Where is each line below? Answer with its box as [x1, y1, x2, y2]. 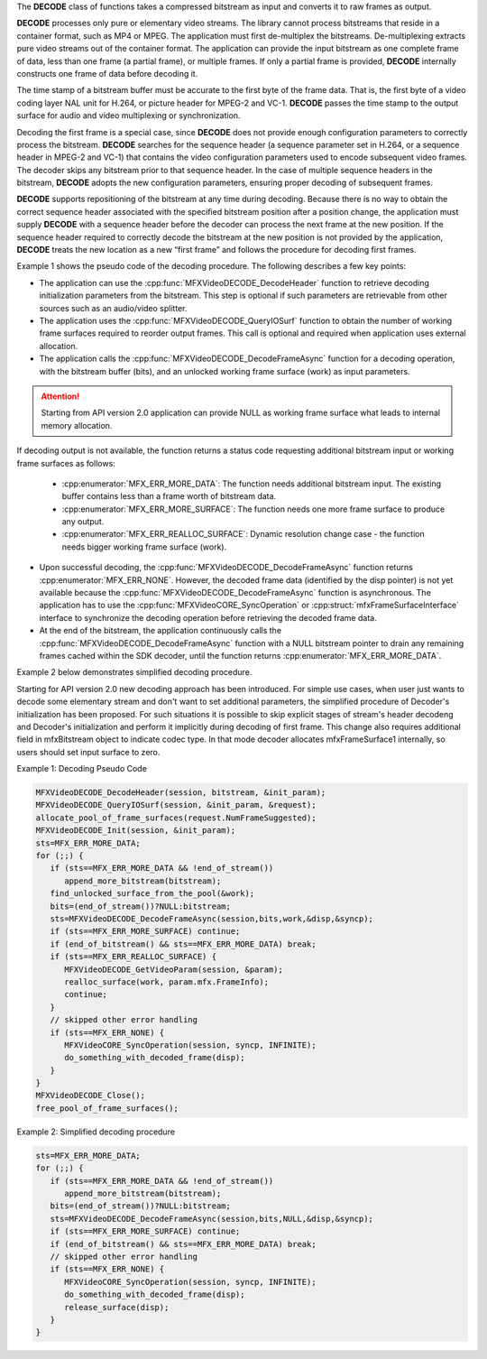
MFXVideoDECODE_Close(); [35, 1090, 146, 1101]
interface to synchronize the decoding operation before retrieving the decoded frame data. [39, 612, 378, 623]
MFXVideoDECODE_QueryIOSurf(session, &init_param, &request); [35, 800, 317, 810]
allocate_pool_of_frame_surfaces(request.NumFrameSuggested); [35, 812, 317, 823]
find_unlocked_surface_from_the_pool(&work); [50, 889, 255, 899]
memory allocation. [41, 420, 113, 430]
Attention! [41, 391, 80, 402]
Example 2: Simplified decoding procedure [16, 1126, 176, 1137]
